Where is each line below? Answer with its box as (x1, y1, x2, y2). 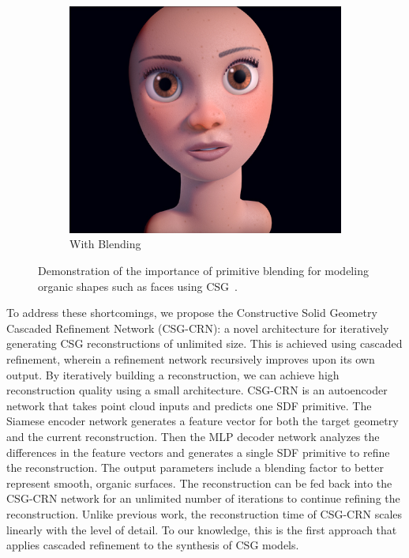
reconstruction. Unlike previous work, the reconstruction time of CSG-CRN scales (6, 505, 403, 522)
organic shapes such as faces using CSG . (38, 277, 238, 294)
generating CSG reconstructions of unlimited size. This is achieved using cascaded (6, 335, 403, 352)
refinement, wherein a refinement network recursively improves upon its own (6, 351, 375, 368)
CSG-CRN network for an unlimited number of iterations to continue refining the (6, 490, 400, 507)
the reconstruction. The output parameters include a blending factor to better (6, 459, 384, 476)
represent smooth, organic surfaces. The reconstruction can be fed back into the (6, 474, 392, 491)
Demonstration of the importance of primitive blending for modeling (38, 262, 369, 279)
